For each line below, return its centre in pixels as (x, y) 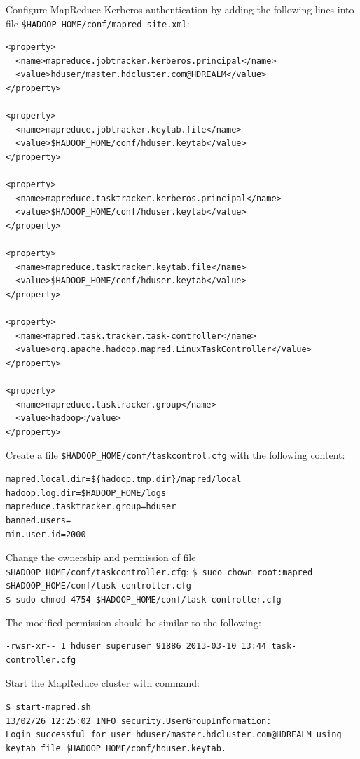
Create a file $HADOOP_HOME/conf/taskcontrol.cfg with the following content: (175, 455)
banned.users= (39, 520)
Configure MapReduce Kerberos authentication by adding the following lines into (180, 9)
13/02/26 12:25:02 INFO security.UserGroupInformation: (139, 721)
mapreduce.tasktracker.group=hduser (91, 507)
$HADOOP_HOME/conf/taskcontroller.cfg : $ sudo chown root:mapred (159, 571)
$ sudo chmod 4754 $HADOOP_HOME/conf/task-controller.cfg (144, 600)
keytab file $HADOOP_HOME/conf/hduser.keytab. (116, 748)
